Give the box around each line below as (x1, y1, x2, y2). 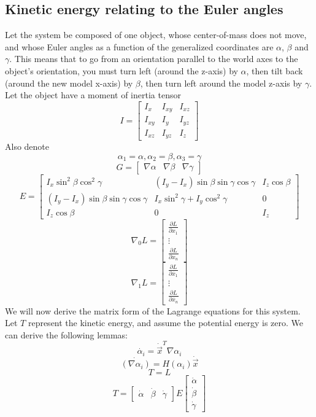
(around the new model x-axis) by (5, 76, 133, 89)
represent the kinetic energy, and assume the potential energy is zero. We (28, 316, 304, 329)
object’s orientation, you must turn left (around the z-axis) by (5, 64, 238, 77)
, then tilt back (246, 64, 303, 77)
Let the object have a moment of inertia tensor (5, 88, 181, 101)
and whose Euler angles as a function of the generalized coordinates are (5, 40, 274, 53)
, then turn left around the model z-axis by (140, 76, 303, 89)
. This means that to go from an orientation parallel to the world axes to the (9, 52, 298, 65)
